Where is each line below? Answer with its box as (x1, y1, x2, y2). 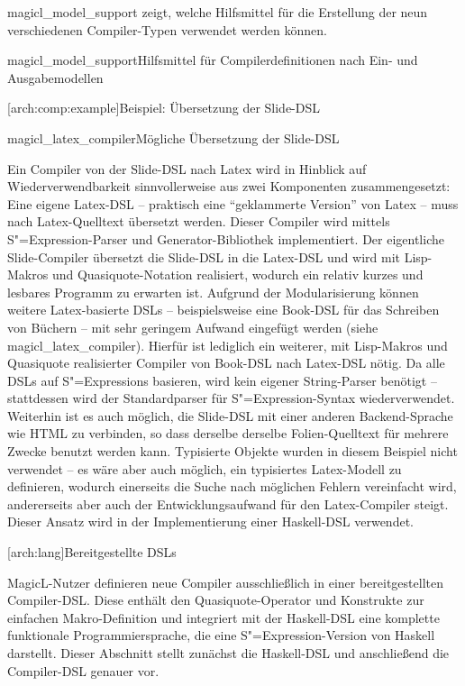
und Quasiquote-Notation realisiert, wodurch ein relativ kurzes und (51, 265, 424, 284)
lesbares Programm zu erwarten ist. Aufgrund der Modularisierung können (7, 282, 419, 301)
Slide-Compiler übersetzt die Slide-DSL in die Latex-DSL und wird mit (7, 247, 400, 266)
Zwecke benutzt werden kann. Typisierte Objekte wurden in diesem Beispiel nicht (7, 442, 458, 461)
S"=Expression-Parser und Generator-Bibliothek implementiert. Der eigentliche (7, 229, 444, 248)
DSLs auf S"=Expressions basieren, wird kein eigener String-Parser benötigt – (7, 370, 437, 389)
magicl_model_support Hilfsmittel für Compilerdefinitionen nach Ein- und (7, 50, 418, 69)
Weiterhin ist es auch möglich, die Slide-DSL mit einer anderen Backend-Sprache (7, 406, 453, 425)
